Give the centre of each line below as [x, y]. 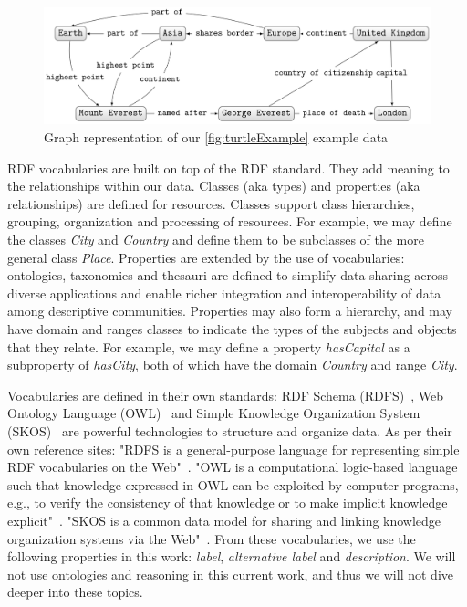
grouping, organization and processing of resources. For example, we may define [230, 221]
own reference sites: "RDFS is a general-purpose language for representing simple [233, 449]
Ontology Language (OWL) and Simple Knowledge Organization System [214, 413]
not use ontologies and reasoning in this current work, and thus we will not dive [230, 574]
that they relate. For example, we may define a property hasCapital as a [209, 346]
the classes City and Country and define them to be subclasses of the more [216, 240]
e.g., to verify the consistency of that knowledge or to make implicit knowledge [228, 502]
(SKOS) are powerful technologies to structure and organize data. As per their [230, 430]
